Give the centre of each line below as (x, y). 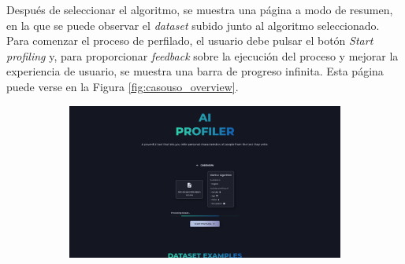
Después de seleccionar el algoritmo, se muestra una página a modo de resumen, (200, 9)
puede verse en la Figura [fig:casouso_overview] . (123, 86)
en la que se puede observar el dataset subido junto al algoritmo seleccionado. (193, 25)
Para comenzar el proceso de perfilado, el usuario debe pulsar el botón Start (190, 40)
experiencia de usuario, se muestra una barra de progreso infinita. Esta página (195, 71)
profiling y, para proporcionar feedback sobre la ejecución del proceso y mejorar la (202, 55)
